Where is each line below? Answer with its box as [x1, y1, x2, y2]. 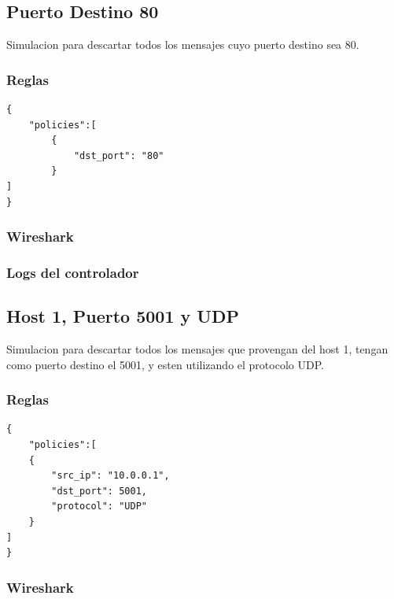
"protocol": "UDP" [51, 501, 147, 512]
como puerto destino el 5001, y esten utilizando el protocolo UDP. [6, 356, 324, 372]
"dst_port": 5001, [51, 485, 147, 497]
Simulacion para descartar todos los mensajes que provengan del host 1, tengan [6, 341, 388, 357]
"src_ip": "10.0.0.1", [51, 470, 170, 482]
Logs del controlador [6, 262, 139, 282]
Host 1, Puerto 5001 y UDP [6, 304, 239, 328]
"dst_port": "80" [73, 150, 164, 161]
